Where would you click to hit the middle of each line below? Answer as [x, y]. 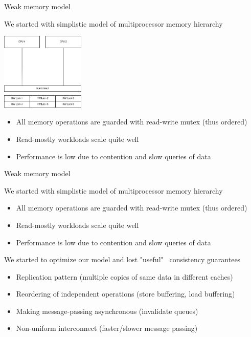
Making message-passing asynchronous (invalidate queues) [107, 311]
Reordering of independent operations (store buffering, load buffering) [125, 294]
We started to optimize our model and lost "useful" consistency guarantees [122, 259]
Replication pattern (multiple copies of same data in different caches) [124, 276]
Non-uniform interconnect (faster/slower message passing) [107, 328]
